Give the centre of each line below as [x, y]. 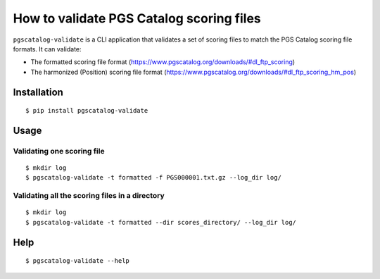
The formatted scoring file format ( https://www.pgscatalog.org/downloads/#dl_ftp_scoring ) [163, 62]
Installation [38, 92]
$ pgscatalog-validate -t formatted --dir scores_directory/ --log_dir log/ [161, 222]
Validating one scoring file [59, 151]
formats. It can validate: [47, 49]
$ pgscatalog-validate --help [78, 261]
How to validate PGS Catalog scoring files [137, 18]
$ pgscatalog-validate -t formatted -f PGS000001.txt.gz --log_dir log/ [153, 178]
